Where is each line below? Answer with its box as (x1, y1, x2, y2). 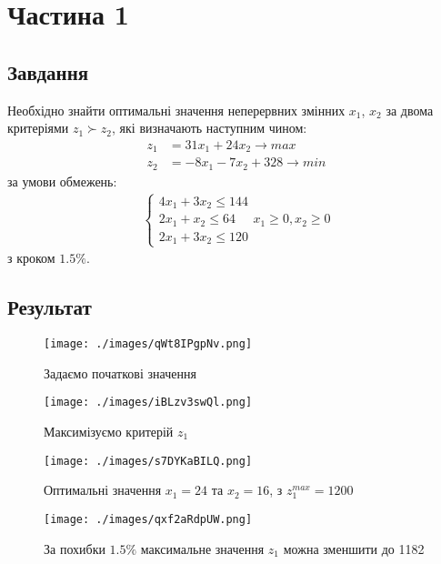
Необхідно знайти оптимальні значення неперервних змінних (7, 100, 346, 119)
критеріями (7, 118, 69, 137)
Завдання (7, 57, 89, 86)
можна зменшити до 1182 (283, 539, 425, 558)
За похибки (44, 539, 105, 558)
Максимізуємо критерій (44, 422, 174, 441)
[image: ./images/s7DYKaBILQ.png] (44, 454, 253, 468)
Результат (7, 293, 92, 321)
